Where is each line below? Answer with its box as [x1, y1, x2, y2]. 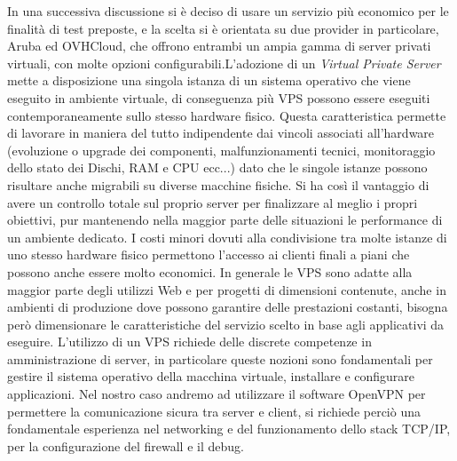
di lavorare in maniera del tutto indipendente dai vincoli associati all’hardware [7, 123, 435, 142]
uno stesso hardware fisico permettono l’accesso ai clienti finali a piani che [7, 245, 410, 264]
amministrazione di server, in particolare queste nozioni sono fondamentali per [7, 349, 433, 368]
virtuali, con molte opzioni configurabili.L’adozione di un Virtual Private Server [7, 53, 441, 72]
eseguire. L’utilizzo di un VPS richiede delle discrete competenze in [7, 332, 372, 351]
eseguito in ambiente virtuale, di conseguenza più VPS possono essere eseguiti [7, 88, 430, 107]
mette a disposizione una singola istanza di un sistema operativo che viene [7, 71, 411, 90]
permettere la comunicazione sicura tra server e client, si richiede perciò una [7, 401, 421, 420]
